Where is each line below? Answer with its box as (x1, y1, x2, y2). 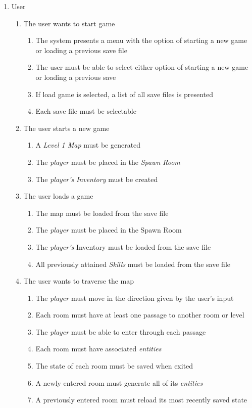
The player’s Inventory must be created (35, 173, 158, 184)
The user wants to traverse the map (23, 276, 134, 286)
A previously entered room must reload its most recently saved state (35, 394, 247, 405)
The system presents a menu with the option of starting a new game (35, 35, 247, 46)
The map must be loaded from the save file (35, 207, 169, 218)
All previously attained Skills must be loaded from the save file (35, 258, 231, 269)
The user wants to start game (23, 18, 115, 28)
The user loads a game (23, 191, 93, 201)
